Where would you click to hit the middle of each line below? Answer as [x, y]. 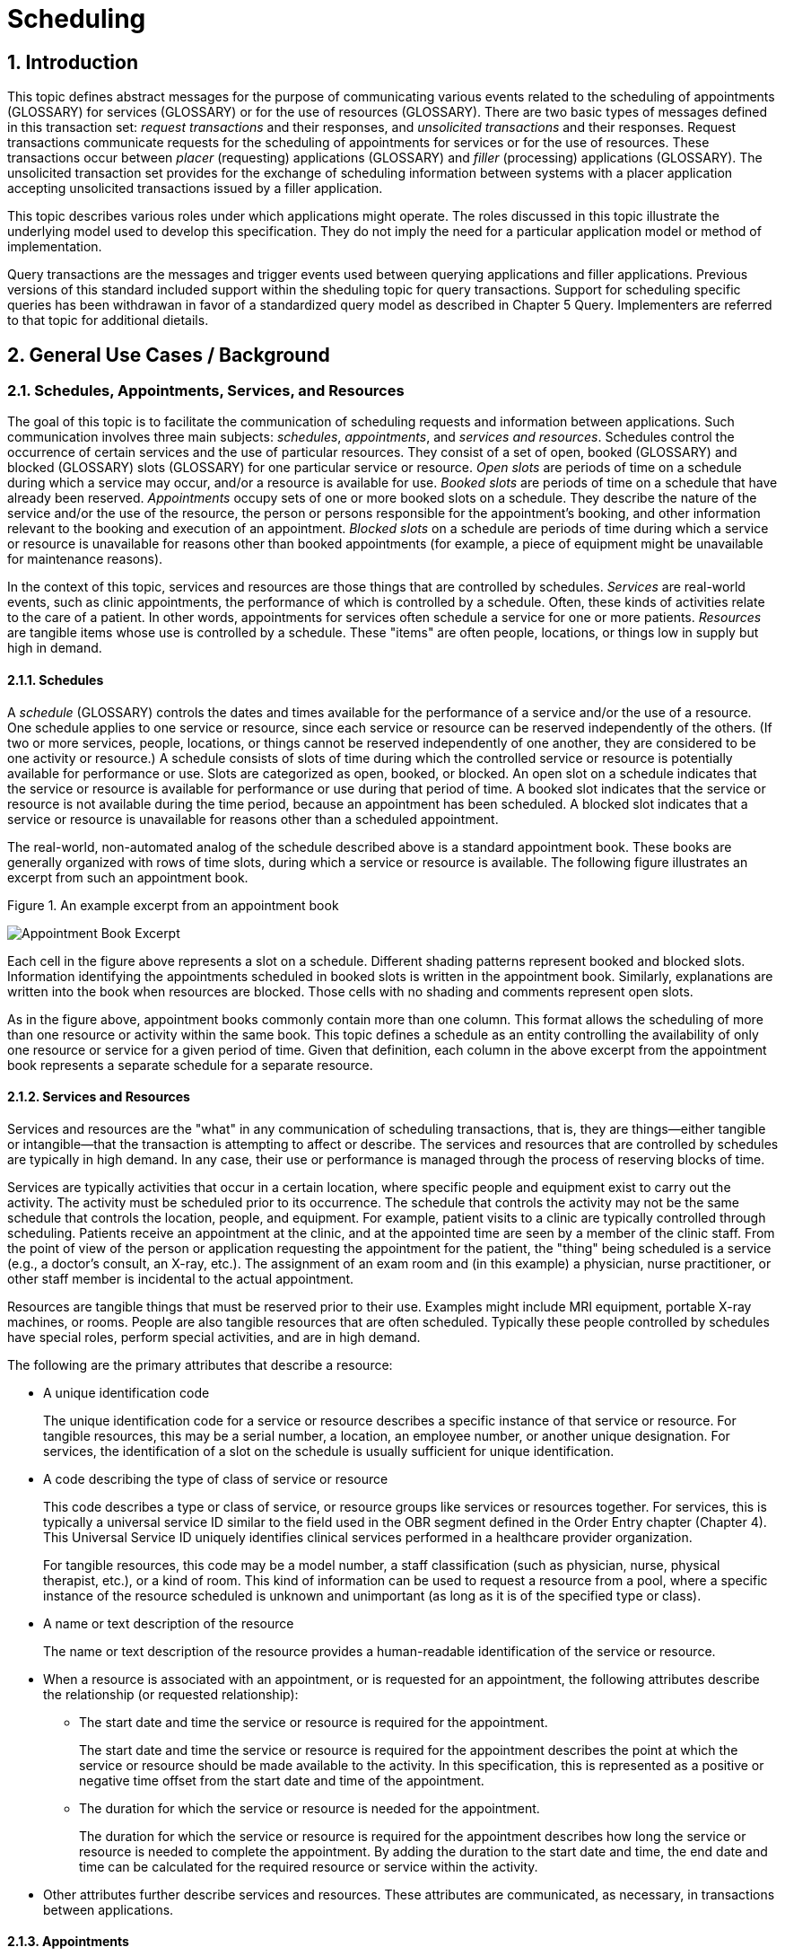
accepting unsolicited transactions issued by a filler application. [195, 189]
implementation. [55, 247]
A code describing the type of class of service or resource [216, 1478]
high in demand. [55, 648]
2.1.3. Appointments [68, 1942]
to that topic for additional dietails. [108, 320]
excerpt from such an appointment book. [128, 877]
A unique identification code [126, 1392]
